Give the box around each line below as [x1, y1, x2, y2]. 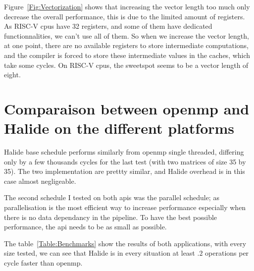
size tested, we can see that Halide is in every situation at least [4, 248, 195, 258]
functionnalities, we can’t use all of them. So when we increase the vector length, [4, 30, 249, 41]
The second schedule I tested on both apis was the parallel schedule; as [4, 192, 219, 203]
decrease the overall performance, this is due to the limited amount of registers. [4, 11, 245, 21]
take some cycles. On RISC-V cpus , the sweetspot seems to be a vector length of [4, 59, 249, 70]
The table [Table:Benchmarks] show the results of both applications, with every [4, 238, 247, 248]
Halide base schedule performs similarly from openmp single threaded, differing [4, 147, 244, 157]
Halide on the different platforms [4, 118, 235, 138]
